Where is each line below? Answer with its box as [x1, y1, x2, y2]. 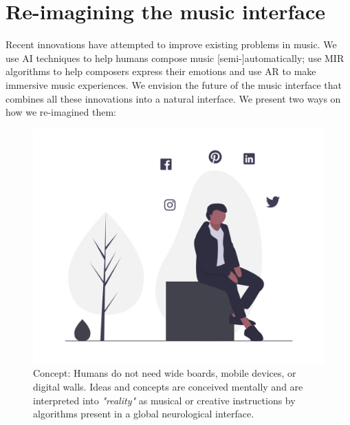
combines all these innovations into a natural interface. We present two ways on [6, 91, 341, 105]
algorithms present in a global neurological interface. [33, 406, 254, 421]
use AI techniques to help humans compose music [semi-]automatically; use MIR [6, 50, 344, 65]
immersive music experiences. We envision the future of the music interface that [6, 77, 342, 92]
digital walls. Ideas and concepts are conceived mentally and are [33, 380, 303, 394]
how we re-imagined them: [6, 105, 117, 119]
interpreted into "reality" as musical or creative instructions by [33, 393, 296, 407]
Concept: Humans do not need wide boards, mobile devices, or [33, 366, 296, 380]
